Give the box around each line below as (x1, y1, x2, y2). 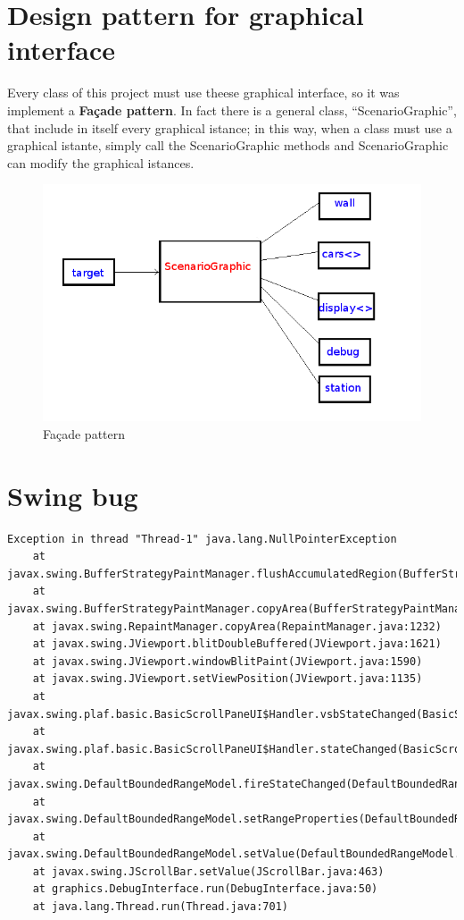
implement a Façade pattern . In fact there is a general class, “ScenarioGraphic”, (7, 100, 457, 119)
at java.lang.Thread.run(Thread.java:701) (32, 900, 288, 914)
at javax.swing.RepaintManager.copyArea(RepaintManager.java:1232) (32, 620, 442, 633)
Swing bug (7, 477, 138, 513)
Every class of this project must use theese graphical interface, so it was (7, 83, 400, 102)
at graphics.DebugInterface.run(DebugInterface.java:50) (32, 882, 378, 896)
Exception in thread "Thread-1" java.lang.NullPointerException (7, 532, 397, 545)
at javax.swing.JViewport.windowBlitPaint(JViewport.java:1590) (32, 654, 423, 668)
